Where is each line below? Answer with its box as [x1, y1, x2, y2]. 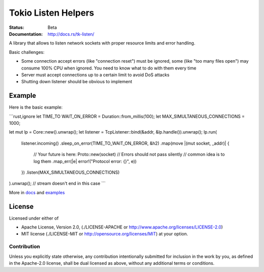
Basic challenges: [9, 49, 45, 55]
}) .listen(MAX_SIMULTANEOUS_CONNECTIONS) [21, 169, 120, 175]
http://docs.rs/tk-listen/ [47, 31, 95, 37]
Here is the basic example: [9, 104, 63, 110]
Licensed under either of [9, 215, 59, 221]
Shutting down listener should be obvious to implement [21, 79, 132, 85]
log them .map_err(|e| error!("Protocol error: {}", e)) [33, 158, 137, 164]
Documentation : [9, 31, 43, 37]
